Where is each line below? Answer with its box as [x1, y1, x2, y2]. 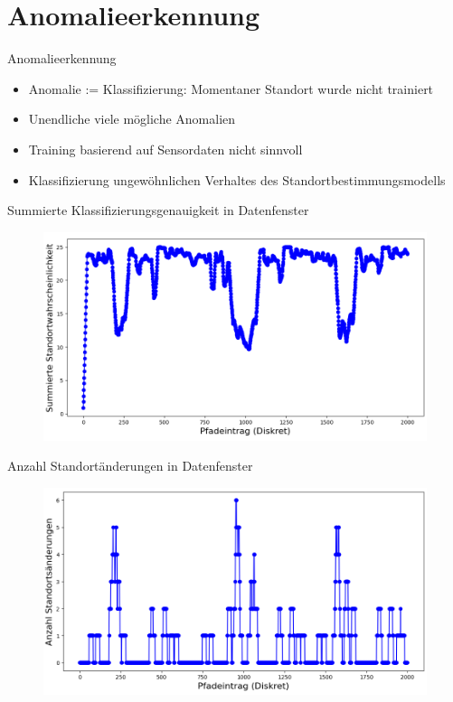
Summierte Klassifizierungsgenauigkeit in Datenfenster [7, 201, 309, 220]
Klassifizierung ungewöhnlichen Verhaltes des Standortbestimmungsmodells [28, 170, 446, 189]
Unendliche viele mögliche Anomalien [28, 109, 236, 128]
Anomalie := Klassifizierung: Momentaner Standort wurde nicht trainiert [28, 79, 434, 98]
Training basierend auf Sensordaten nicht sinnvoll [28, 139, 303, 158]
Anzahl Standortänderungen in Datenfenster [7, 456, 253, 475]
